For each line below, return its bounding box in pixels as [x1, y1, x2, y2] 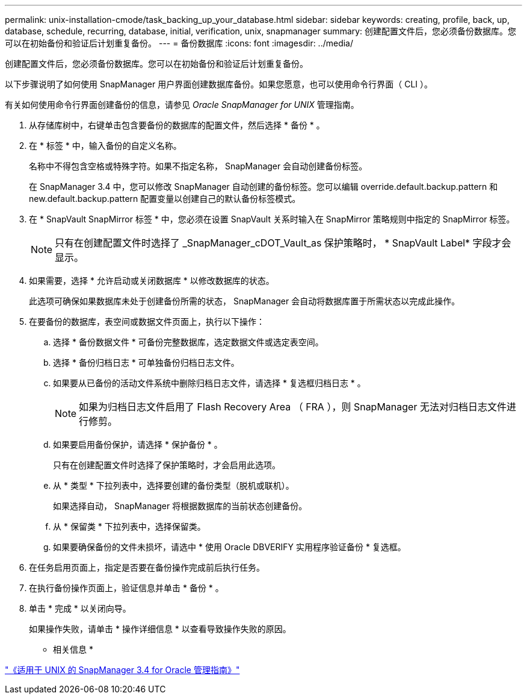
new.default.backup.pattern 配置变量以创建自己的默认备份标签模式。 [29, 193, 301, 204]
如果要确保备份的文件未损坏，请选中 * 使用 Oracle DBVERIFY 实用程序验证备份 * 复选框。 [53, 542, 406, 552]
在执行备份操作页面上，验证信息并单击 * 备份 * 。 [29, 583, 224, 593]
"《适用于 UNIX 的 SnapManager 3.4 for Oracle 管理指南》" [5, 665, 240, 675]
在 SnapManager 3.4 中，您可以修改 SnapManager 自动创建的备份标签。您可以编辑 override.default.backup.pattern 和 [29, 181, 498, 192]
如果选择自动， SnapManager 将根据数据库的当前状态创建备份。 [53, 501, 307, 511]
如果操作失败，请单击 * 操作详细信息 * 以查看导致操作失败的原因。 [29, 624, 291, 634]
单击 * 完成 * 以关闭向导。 [29, 603, 131, 613]
